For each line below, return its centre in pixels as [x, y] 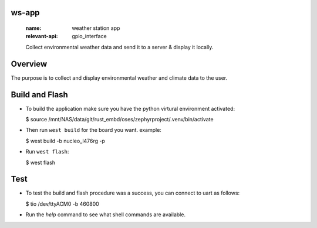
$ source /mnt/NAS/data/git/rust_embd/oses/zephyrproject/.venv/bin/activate [119, 119]
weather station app [96, 28]
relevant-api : [42, 36]
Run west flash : [47, 152]
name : [33, 28]
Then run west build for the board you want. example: [93, 130]
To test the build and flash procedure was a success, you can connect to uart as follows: [133, 193]
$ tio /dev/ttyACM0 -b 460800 [62, 204]
